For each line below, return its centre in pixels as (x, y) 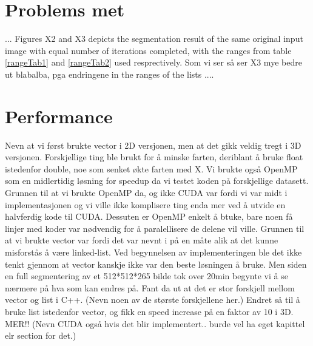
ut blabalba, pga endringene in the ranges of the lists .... (109, 74)
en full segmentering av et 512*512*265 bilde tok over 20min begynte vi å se (146, 276)
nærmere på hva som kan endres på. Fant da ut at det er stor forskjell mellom (150, 287)
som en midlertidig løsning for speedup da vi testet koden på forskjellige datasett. (157, 181)
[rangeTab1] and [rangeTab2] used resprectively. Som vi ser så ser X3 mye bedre (153, 62)
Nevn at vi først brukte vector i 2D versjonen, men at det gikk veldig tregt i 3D (153, 145)
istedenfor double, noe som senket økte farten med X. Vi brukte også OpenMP (151, 168)
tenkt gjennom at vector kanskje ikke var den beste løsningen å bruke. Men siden (156, 264)
